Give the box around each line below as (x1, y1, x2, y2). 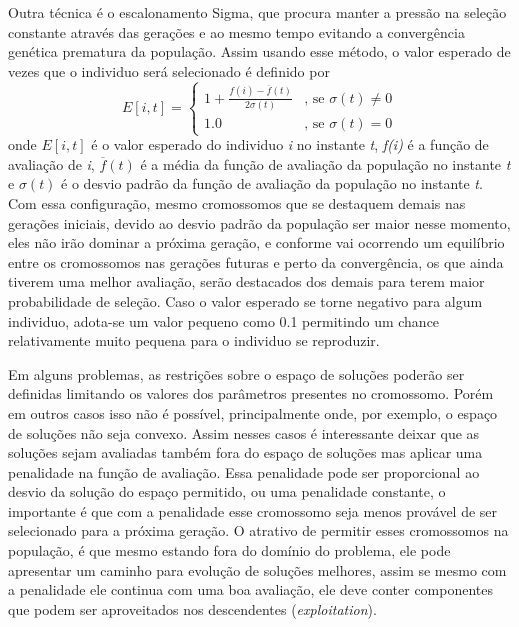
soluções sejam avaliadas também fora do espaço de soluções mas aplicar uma (8, 442, 483, 463)
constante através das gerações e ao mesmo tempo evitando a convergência (8, 21, 465, 42)
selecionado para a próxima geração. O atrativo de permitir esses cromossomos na (8, 520, 509, 541)
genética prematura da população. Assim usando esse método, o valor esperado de (8, 41, 511, 62)
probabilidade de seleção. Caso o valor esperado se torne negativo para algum (8, 290, 483, 311)
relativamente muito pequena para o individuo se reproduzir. (8, 330, 380, 351)
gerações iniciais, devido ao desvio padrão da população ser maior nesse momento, (8, 212, 511, 233)
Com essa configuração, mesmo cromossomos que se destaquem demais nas (8, 192, 466, 213)
